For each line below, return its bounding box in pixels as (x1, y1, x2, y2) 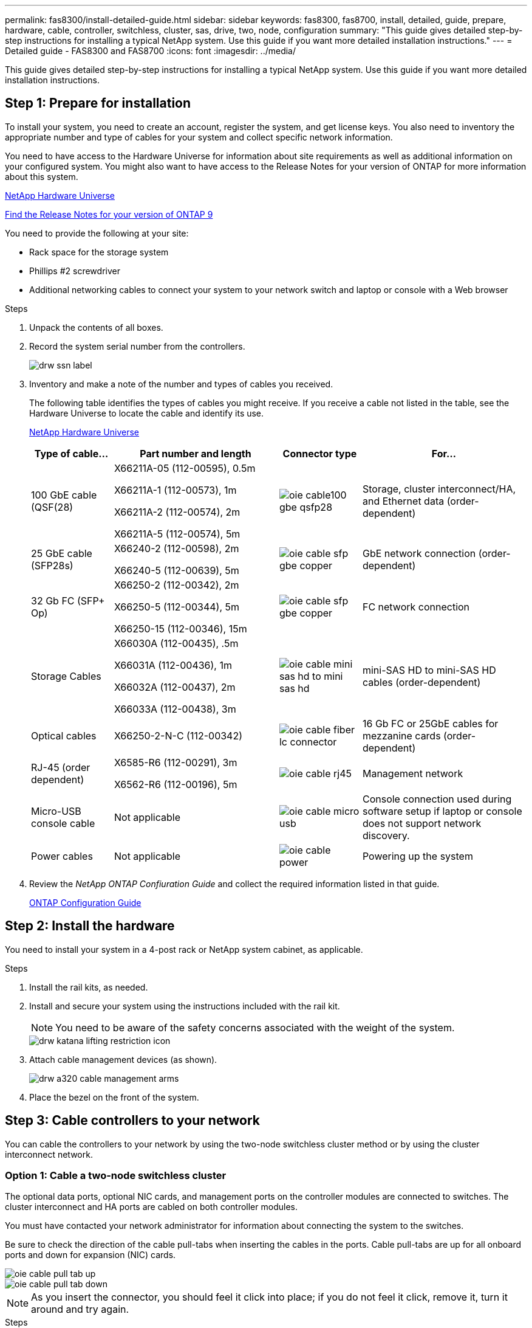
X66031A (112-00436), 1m (114, 659, 232, 671)
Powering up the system (362, 849, 473, 862)
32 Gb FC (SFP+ (31, 594, 105, 607)
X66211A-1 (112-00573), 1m (114, 483, 237, 496)
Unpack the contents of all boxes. (29, 322, 163, 333)
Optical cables (31, 729, 97, 742)
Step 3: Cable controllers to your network (5, 1113, 261, 1129)
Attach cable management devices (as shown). (29, 1054, 217, 1065)
